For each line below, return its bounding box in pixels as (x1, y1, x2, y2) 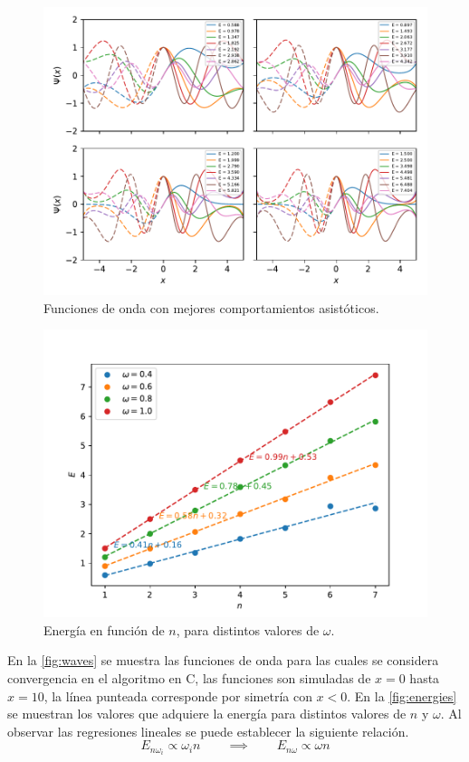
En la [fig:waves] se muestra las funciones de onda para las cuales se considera (7, 651, 439, 670)
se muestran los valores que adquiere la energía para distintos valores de (7, 704, 407, 723)
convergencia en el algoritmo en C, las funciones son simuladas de (7, 668, 371, 687)
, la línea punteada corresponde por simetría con (43, 686, 312, 705)
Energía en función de (43, 620, 165, 639)
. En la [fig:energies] (347, 686, 457, 705)
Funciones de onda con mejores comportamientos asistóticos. (43, 298, 379, 317)
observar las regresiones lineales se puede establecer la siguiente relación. (7, 721, 409, 740)
